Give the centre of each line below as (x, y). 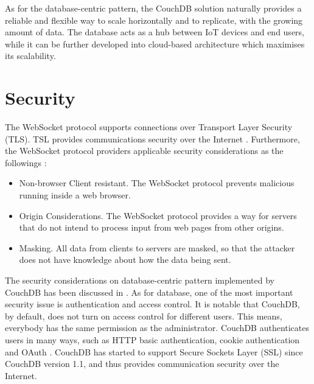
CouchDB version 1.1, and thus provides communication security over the (142, 364)
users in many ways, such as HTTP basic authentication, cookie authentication (152, 340)
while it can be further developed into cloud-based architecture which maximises (155, 44)
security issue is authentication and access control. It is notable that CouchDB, (152, 304)
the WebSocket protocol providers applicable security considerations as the (144, 151)
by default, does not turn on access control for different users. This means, (144, 316)
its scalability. (30, 56)
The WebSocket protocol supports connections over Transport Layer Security (149, 127)
